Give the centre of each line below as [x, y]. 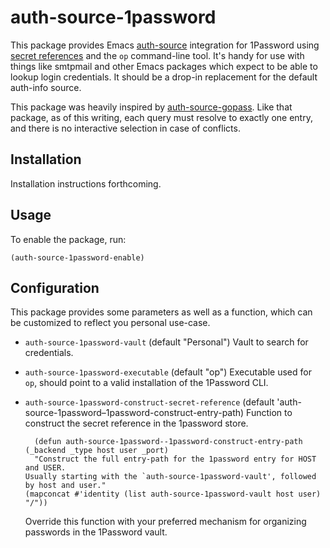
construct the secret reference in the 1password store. [136, 423]
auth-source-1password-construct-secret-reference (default [149, 402]
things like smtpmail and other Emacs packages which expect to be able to [164, 66]
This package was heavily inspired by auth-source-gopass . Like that [151, 107]
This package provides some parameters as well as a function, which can [161, 312]
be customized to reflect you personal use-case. [110, 323]
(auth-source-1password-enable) [77, 257]
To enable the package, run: [68, 239]
